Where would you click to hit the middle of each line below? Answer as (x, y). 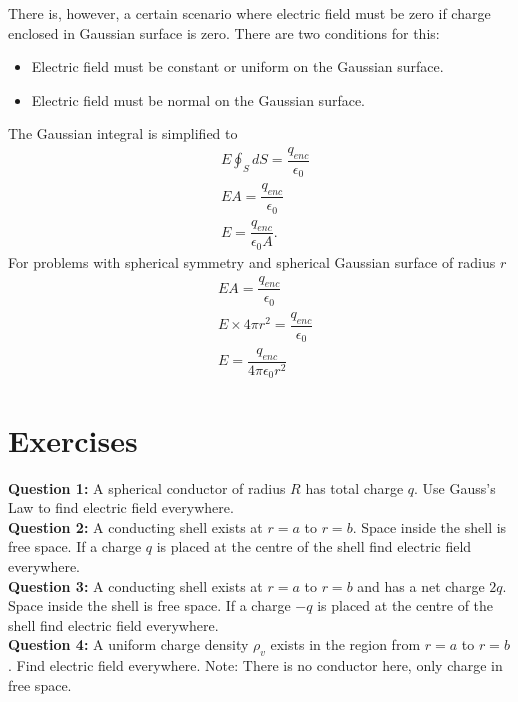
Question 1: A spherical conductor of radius (147, 487)
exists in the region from (345, 644)
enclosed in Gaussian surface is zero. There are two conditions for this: (224, 32)
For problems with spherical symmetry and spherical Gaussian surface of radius (252, 261)
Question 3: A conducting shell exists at (135, 585)
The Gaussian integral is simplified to (123, 133)
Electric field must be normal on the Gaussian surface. (198, 99)
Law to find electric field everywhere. (121, 507)
